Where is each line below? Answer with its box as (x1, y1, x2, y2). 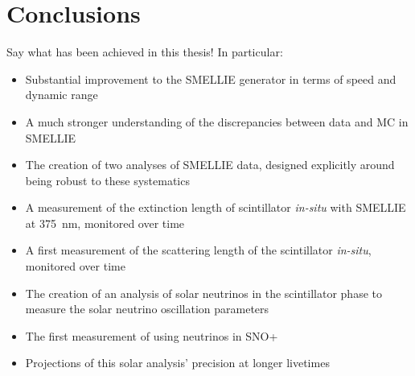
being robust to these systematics (25, 171, 190, 188)
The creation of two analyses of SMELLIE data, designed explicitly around (25, 156, 395, 173)
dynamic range (25, 86, 98, 103)
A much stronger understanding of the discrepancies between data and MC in (25, 113, 409, 130)
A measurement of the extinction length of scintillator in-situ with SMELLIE (25, 199, 406, 216)
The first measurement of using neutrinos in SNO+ (25, 327, 278, 344)
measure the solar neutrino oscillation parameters (25, 300, 269, 317)
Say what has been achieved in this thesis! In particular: (6, 43, 283, 60)
